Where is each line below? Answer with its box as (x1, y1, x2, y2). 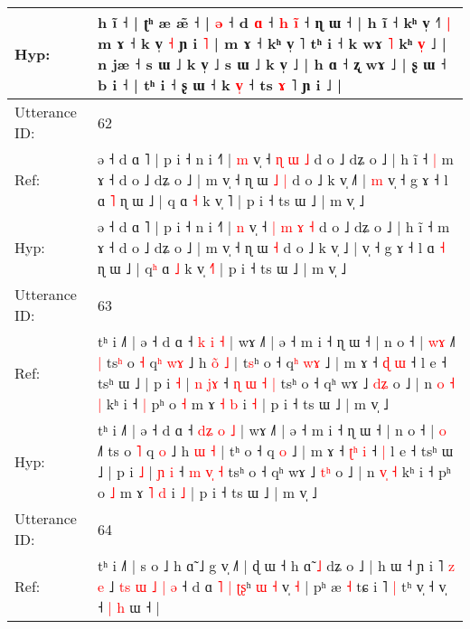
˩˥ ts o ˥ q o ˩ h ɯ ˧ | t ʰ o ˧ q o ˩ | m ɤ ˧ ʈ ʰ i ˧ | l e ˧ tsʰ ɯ (97, 440, 454, 461)
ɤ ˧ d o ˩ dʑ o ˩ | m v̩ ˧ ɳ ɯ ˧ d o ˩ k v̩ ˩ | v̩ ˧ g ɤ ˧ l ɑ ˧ (97, 237, 446, 258)
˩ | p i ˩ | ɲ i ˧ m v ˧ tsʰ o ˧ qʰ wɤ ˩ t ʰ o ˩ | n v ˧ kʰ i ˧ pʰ (97, 461, 451, 482)
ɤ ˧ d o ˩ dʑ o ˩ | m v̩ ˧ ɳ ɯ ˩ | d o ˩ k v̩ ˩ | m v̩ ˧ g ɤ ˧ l (97, 169, 448, 190)
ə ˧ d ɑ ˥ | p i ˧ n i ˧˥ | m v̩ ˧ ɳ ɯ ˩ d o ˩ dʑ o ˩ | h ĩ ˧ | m (97, 148, 454, 169)
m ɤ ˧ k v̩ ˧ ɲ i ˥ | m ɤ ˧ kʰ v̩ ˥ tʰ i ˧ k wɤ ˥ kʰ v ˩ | (97, 33, 446, 53)
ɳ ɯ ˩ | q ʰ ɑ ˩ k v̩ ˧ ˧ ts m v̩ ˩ (97, 258, 347, 278)
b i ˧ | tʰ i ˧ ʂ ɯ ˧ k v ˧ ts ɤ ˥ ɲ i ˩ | (97, 74, 343, 95)
